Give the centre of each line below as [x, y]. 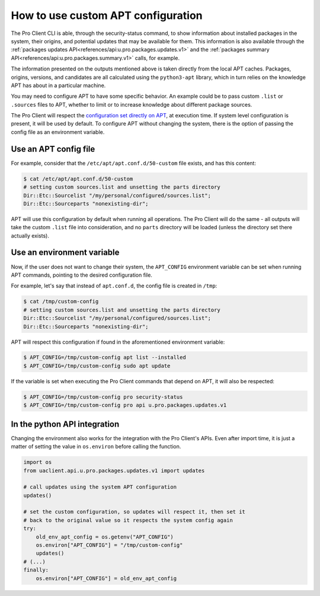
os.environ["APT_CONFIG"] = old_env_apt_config [106, 578]
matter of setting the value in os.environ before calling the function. [96, 447]
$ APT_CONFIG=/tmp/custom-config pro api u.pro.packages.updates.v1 [125, 405]
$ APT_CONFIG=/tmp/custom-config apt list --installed [105, 358]
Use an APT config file [53, 149]
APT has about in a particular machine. [58, 85]
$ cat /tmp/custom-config [61, 302]
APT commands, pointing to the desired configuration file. [81, 275]
